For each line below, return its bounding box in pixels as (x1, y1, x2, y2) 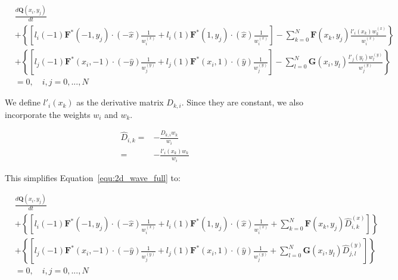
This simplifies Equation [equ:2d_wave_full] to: (5, 171, 181, 183)
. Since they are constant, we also (181, 96, 303, 108)
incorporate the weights (5, 108, 91, 120)
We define (5, 96, 41, 108)
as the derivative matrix (76, 96, 164, 108)
